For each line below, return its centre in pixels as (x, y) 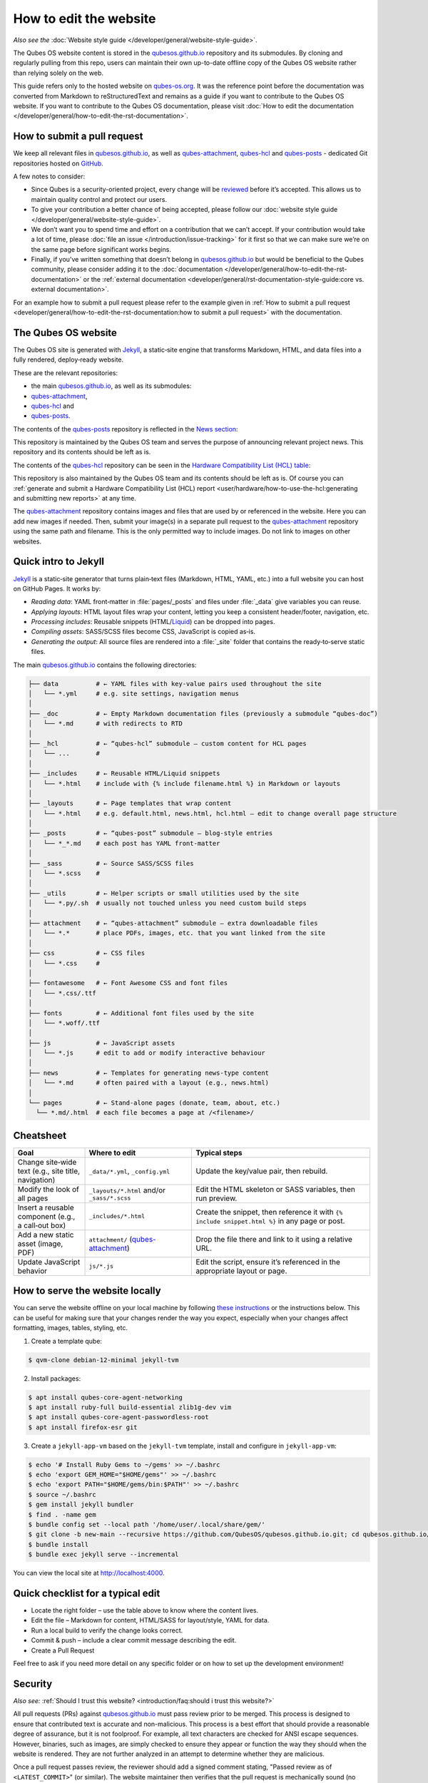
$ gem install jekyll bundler (81, 1504)
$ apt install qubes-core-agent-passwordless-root (119, 1417)
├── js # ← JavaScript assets (102, 1043)
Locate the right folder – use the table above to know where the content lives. (145, 1610)
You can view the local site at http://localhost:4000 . (89, 1573)
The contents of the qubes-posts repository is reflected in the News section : (126, 429)
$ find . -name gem (62, 1514)
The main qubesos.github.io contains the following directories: (105, 665)
